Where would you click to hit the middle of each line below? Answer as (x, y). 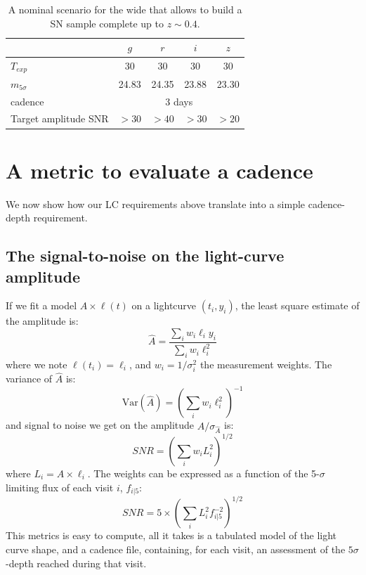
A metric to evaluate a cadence (159, 170)
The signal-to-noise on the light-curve (145, 256)
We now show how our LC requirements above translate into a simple (156, 203)
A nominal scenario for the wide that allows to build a (125, 9)
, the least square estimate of (297, 305)
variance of (29, 379)
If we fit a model (41, 305)
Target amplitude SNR (60, 118)
